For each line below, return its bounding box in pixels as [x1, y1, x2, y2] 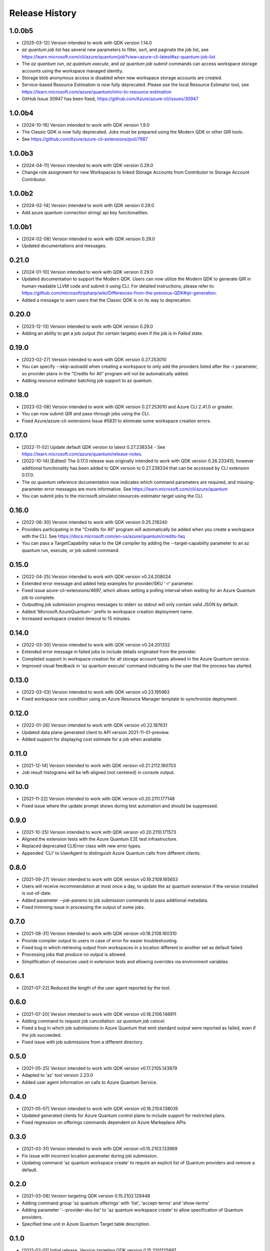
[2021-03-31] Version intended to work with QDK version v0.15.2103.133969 [21, 1146, 177, 1152]
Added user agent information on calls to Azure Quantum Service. [21, 1079, 157, 1085]
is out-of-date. [21, 890, 52, 896]
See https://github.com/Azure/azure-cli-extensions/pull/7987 [21, 136, 148, 142]
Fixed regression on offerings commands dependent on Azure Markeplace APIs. [21, 1119, 187, 1125]
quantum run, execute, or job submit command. [21, 547, 119, 553]
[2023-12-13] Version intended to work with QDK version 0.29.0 [21, 323, 153, 329]
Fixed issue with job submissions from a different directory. [21, 1039, 144, 1045]
